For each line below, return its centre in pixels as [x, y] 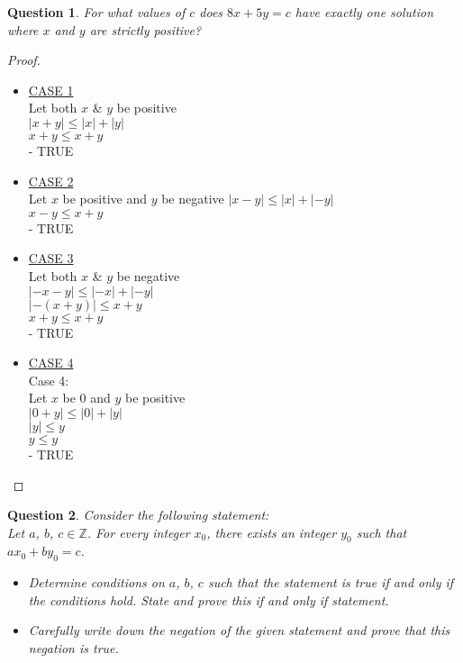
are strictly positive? [145, 29]
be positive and [104, 199]
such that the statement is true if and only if [331, 582]
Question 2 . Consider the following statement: [138, 515]
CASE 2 [51, 181]
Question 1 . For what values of [96, 12]
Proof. [24, 60]
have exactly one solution [364, 12]
